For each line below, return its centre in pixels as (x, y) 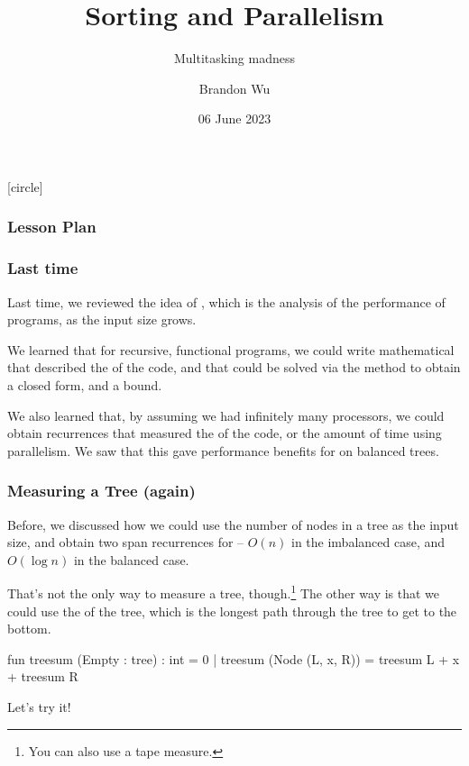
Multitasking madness (234, 58)
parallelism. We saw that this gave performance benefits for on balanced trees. (223, 450)
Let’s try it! (39, 706)
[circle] (25, 186)
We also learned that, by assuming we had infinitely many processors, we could (226, 415)
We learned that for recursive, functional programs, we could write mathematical (231, 349)
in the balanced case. (131, 559)
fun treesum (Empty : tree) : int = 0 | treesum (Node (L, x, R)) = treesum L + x (234, 658)
